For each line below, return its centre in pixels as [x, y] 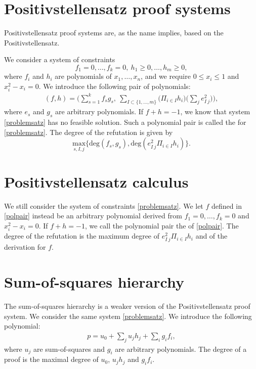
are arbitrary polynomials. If [99, 111]
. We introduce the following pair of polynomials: [115, 86]
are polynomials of [83, 76]
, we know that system [215, 111]
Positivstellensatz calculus [96, 181]
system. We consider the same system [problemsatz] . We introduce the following [128, 316]
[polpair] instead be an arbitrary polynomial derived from [93, 216]
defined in [227, 205]
